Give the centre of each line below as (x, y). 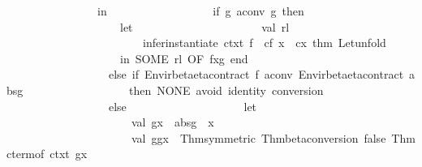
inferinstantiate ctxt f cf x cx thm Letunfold (264, 43)
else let (183, 106)
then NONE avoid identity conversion (226, 90)
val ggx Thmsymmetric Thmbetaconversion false (258, 137)
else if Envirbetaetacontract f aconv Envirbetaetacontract (256, 74)
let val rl (205, 26)
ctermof (26, 154)
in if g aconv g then (200, 11)
